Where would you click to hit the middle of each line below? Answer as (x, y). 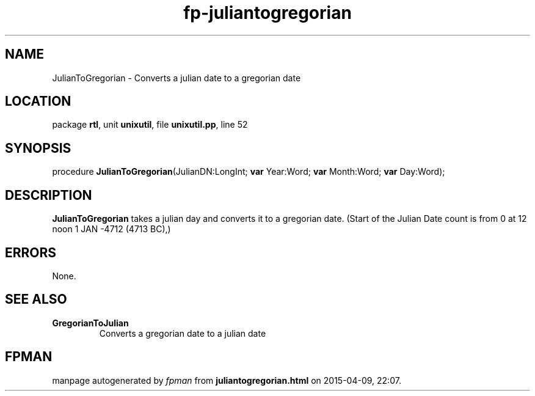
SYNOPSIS (38, 148)
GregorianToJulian (90, 323)
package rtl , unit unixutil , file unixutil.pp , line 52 (150, 125)
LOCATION (38, 101)
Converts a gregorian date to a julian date (183, 333)
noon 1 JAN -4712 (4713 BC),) (111, 229)
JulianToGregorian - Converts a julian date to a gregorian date (177, 78)
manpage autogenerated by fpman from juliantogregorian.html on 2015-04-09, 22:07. (227, 380)
